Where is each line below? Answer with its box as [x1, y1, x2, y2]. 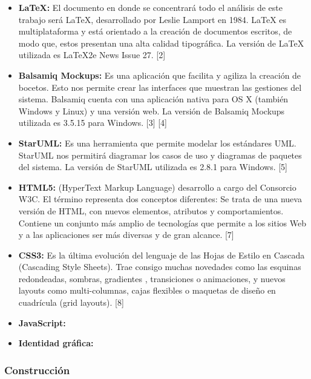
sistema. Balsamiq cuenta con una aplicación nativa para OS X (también [18, 93, 289, 105]
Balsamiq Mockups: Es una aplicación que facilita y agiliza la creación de [18, 68, 301, 81]
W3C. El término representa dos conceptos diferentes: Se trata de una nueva [18, 193, 302, 205]
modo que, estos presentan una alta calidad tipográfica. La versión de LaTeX [18, 36, 304, 49]
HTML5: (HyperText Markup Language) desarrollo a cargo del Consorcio [18, 180, 296, 193]
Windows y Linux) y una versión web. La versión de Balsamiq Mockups [18, 104, 285, 117]
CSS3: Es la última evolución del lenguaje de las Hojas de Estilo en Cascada [18, 248, 305, 261]
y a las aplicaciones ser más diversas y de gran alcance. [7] [18, 228, 234, 241]
